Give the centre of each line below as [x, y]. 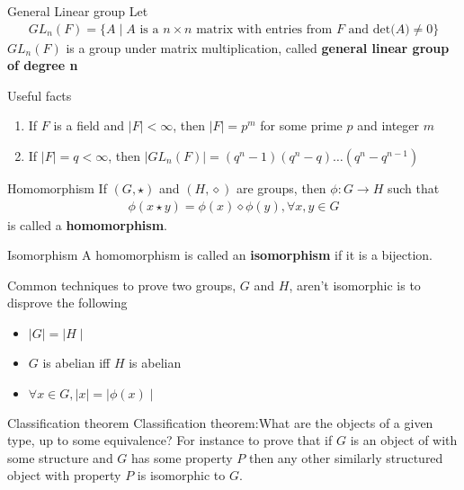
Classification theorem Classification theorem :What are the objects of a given [220, 422]
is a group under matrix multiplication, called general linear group [258, 47]
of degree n [43, 65]
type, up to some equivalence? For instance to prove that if [170, 440]
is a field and [89, 125]
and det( [372, 29]
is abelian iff [76, 362]
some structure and [60, 457]
